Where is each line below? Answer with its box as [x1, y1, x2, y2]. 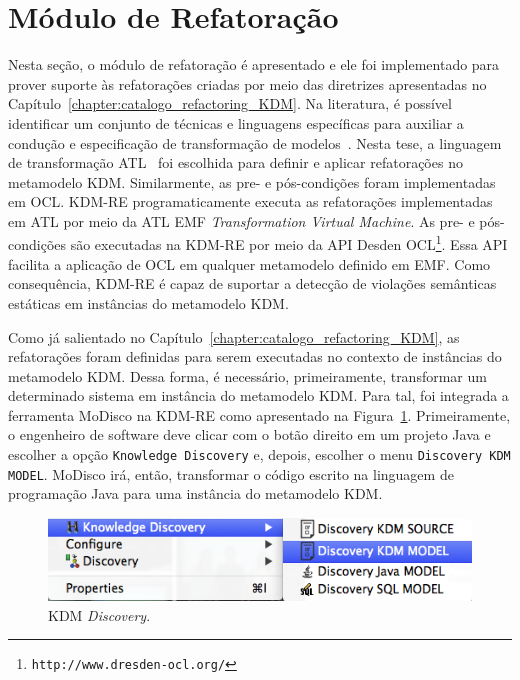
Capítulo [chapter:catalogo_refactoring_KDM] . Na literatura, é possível [8, 93, 452, 114]
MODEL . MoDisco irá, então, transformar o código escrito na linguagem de [8, 463, 454, 484]
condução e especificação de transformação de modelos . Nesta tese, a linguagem [8, 132, 502, 153]
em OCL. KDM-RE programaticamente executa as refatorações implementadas [8, 191, 493, 212]
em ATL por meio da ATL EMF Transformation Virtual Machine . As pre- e [8, 210, 475, 231]
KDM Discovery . [48, 604, 151, 625]
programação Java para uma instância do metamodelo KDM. [8, 483, 383, 504]
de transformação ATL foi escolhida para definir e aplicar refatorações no [8, 152, 463, 173]
